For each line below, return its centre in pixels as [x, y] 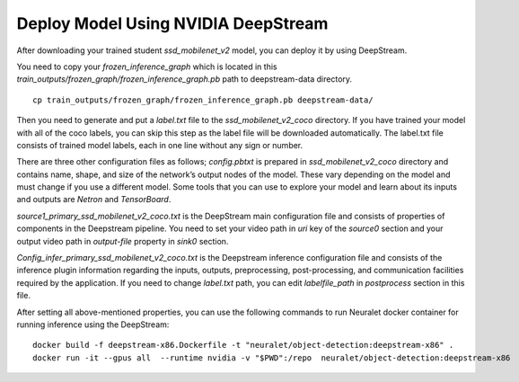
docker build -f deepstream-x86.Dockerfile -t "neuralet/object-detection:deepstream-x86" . [243, 345]
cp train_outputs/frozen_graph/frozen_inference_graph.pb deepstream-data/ [203, 100]
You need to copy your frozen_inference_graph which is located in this [147, 67]
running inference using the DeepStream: [93, 324]
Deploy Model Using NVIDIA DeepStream [172, 23]
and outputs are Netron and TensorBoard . [94, 200]
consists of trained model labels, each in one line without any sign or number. [160, 145]
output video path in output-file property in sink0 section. [123, 241]
